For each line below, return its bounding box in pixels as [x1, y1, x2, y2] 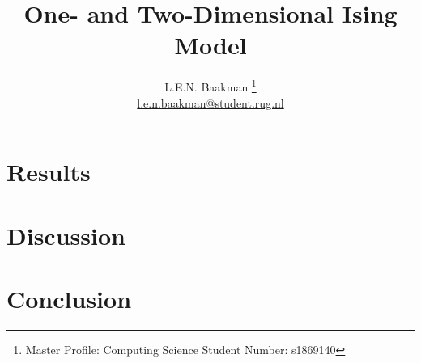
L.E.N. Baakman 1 [164, 76, 257, 95]
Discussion [6, 218, 125, 251]
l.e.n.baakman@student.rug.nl [137, 94, 284, 111]
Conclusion [6, 281, 132, 314]
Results [6, 155, 91, 188]
